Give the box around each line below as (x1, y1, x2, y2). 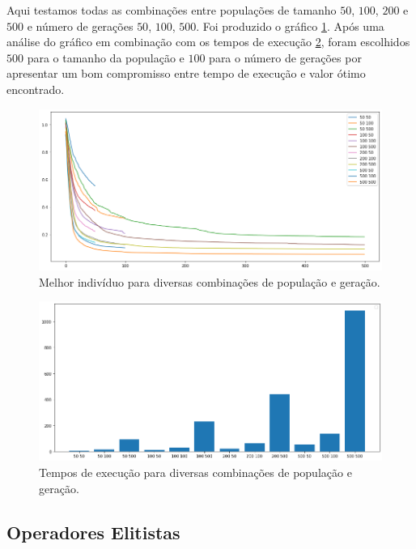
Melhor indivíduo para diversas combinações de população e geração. (39, 273, 380, 290)
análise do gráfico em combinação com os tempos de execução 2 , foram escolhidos (6, 33, 410, 50)
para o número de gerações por (209, 49, 362, 66)
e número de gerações (27, 17, 134, 34)
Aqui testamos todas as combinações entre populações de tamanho (6, 2, 337, 18)
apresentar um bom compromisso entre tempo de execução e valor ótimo (6, 65, 366, 82)
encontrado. (6, 80, 65, 97)
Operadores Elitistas (6, 519, 180, 544)
